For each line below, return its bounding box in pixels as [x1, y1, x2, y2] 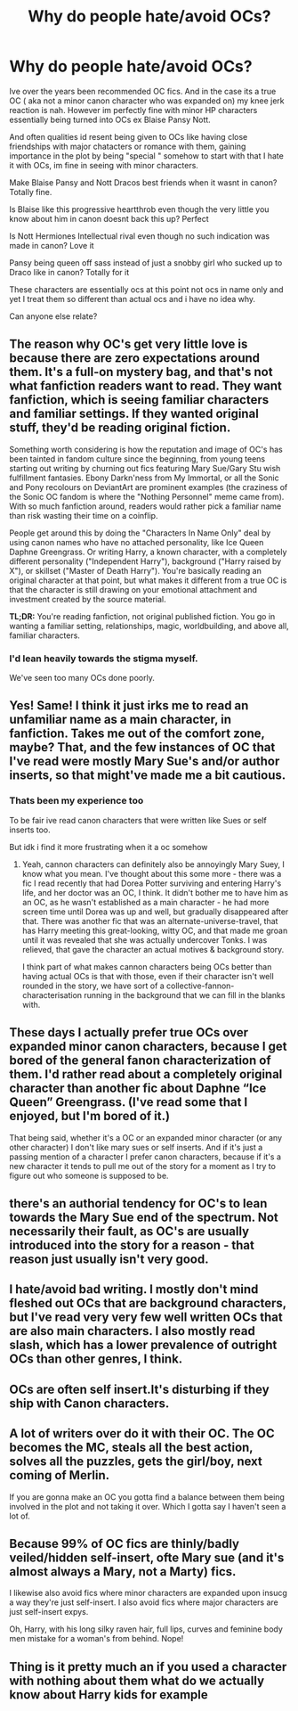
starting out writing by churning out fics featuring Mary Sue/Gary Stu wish [9, 463, 281, 473]
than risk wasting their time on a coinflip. [9, 510, 158, 520]
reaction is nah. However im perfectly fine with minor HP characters [9, 104, 258, 115]
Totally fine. [9, 186, 52, 197]
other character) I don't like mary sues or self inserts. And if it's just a [9, 1142, 263, 1152]
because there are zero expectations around [9, 350, 261, 366]
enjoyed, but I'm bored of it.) [9, 1109, 171, 1124]
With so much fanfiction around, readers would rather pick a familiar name [9, 501, 282, 512]
